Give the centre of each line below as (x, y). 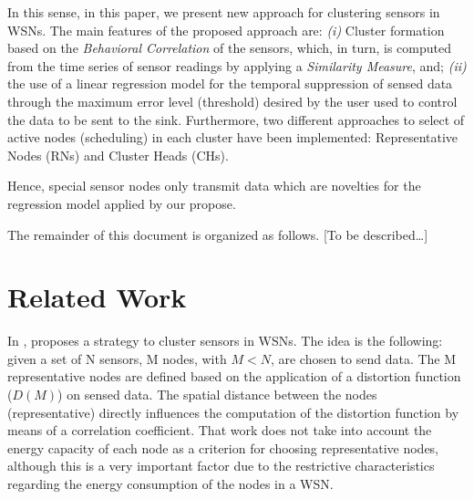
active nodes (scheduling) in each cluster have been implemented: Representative (233, 137)
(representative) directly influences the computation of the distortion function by (233, 412)
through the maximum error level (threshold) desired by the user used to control (232, 101)
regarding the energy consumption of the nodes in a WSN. (170, 483)
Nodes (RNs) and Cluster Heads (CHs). (118, 155)
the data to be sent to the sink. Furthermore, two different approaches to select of (236, 119)
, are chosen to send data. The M (363, 358)
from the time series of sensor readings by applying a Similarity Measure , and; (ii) (237, 65)
